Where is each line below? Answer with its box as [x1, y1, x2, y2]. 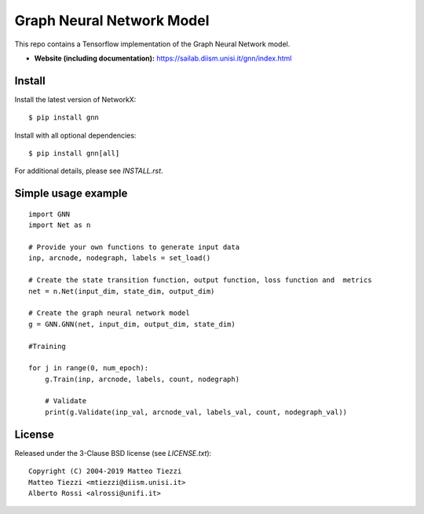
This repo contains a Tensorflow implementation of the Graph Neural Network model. [14, 39, 291, 49]
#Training [28, 342, 66, 351]
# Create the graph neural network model [28, 309, 190, 318]
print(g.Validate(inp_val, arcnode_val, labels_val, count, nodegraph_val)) [44, 407, 348, 417]
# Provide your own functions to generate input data [28, 242, 239, 251]
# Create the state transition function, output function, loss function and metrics [28, 276, 372, 285]
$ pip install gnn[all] [28, 149, 120, 158]
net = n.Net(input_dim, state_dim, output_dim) [28, 287, 215, 296]
